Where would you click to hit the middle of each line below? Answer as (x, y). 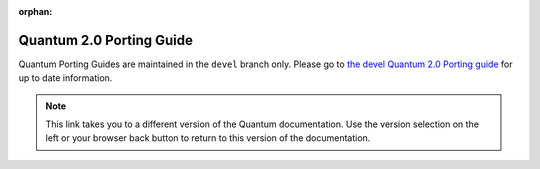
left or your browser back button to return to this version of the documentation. (208, 138)
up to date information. (65, 78)
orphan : (35, 11)
